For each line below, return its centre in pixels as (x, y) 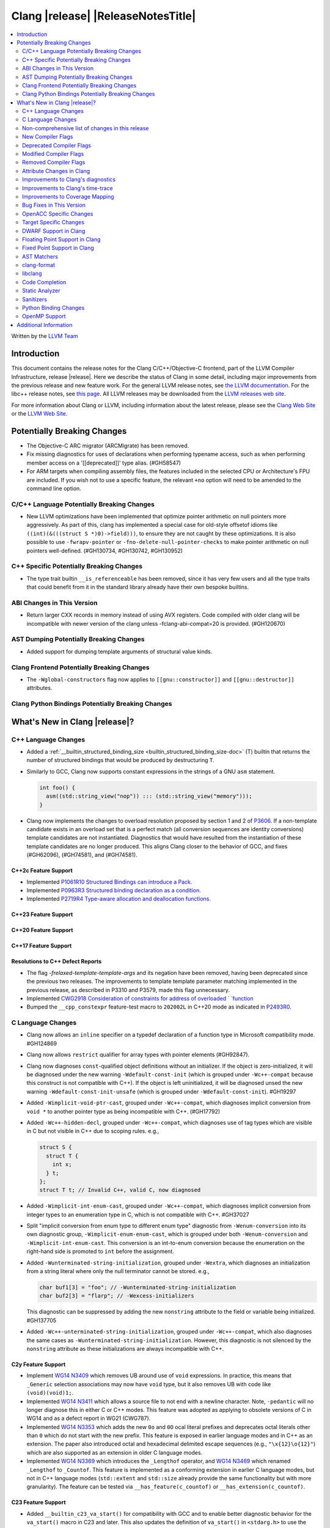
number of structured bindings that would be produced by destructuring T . (121, 760)
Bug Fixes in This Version (54, 205)
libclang (32, 274)
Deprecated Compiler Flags (57, 145)
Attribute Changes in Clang (56, 171)
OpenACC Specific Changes (58, 213)
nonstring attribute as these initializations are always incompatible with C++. (125, 1348)
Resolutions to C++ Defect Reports (57, 961)
